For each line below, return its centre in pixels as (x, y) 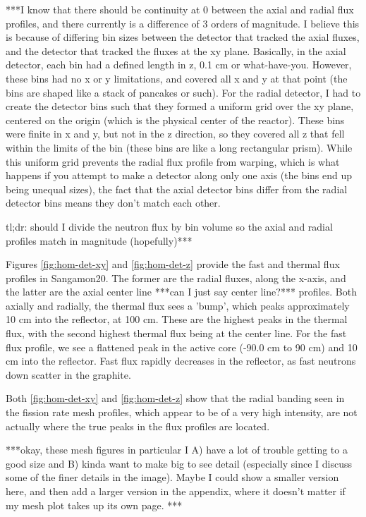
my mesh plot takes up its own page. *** (94, 505)
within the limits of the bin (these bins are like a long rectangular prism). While (179, 147)
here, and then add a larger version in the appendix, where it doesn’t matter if (176, 491)
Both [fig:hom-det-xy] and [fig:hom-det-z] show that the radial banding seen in (175, 398)
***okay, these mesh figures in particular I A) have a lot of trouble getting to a (177, 450)
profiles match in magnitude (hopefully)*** (99, 240)
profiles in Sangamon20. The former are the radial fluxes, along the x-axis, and (176, 278)
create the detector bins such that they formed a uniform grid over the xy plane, (180, 106)
